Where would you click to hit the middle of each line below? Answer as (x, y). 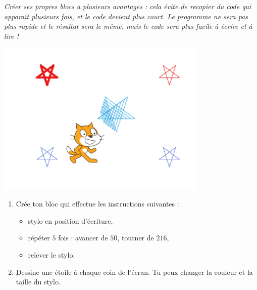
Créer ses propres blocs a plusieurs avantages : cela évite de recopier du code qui (128, 6)
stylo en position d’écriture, (70, 220)
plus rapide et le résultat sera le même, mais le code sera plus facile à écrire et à (128, 26)
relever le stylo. (52, 255)
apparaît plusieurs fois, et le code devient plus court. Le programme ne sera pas (126, 16)
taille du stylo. (38, 282)
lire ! (11, 36)
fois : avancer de (83, 238)
